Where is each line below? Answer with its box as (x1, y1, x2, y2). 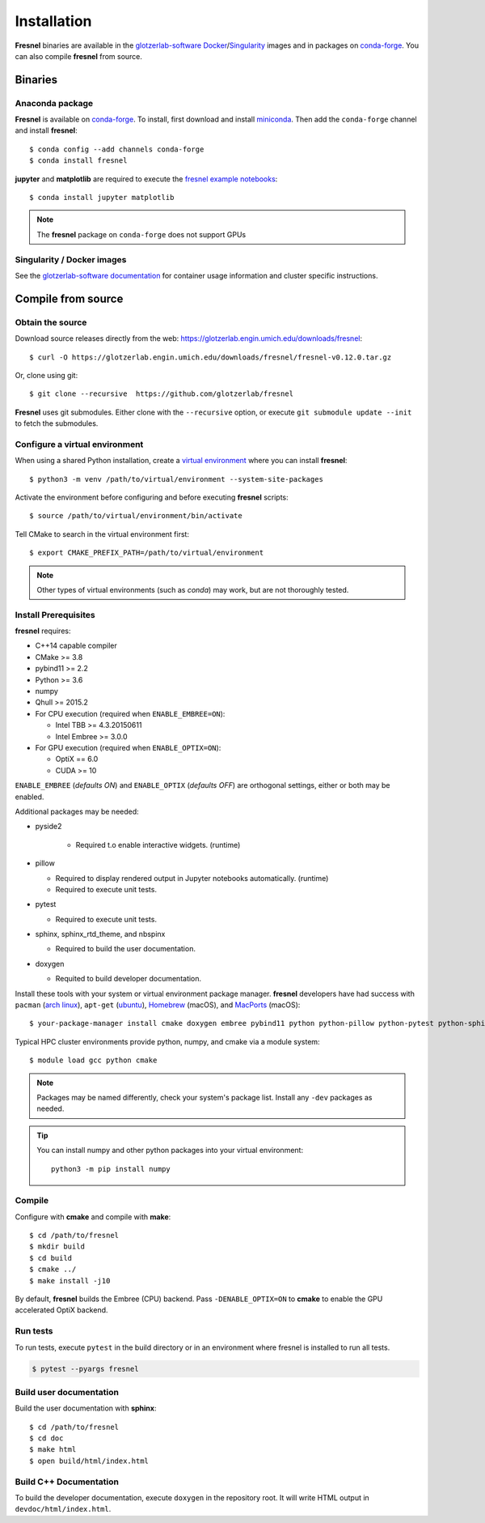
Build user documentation (15, 1386, 119, 1398)
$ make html (29, 1445, 77, 1454)
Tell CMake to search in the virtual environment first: (15, 529, 190, 538)
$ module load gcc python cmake (29, 1056, 158, 1065)
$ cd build (29, 1253, 73, 1262)
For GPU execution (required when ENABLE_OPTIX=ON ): (35, 743, 221, 752)
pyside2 (35, 822, 62, 832)
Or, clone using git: (15, 370, 78, 380)
